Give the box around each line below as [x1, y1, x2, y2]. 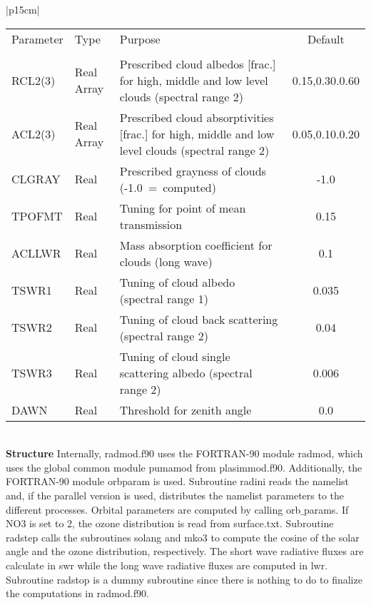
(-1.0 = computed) [119, 178, 216, 195]
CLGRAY [11, 171, 61, 188]
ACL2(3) [11, 125, 56, 142]
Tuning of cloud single [119, 347, 230, 365]
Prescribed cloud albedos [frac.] [119, 55, 276, 72]
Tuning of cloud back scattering [119, 310, 278, 327]
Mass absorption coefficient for [119, 236, 273, 253]
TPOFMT [11, 208, 63, 225]
